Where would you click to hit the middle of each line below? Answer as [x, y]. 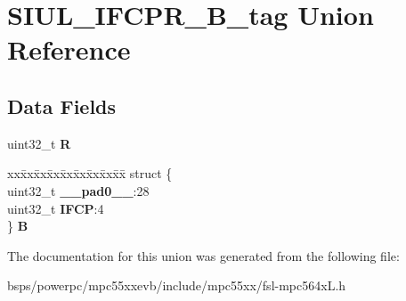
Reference [69, 49]
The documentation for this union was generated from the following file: [203, 255]
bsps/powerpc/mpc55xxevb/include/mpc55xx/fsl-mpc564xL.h [177, 285]
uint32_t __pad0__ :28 [78, 190]
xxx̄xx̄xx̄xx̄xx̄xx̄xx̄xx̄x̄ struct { [90, 173]
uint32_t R [39, 143]
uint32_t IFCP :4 [56, 208]
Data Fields [62, 106]
